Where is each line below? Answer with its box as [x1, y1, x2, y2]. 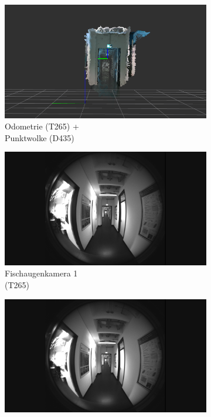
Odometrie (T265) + [5, 120, 79, 132]
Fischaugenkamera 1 [5, 267, 78, 279]
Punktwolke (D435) [5, 131, 74, 143]
